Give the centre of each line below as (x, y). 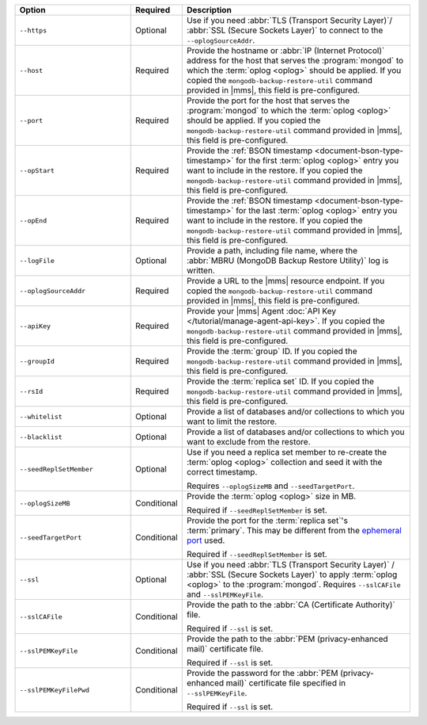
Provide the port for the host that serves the (268, 101)
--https (33, 31)
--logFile (37, 260)
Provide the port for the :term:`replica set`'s (267, 521)
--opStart (37, 170)
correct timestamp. (222, 472)
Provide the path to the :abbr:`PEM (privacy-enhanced (287, 639)
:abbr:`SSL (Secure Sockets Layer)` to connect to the (285, 30)
